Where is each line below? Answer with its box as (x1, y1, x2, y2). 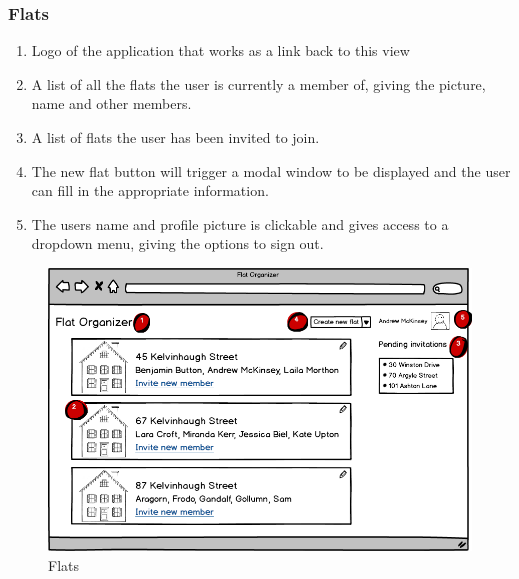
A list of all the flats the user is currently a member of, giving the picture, (31, 73, 486, 94)
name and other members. (31, 93, 192, 114)
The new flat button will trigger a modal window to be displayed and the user (31, 160, 511, 181)
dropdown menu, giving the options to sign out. (31, 233, 324, 254)
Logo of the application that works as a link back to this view (31, 40, 410, 61)
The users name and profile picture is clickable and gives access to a (31, 213, 449, 234)
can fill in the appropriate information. (31, 180, 269, 201)
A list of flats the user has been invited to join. (31, 127, 320, 147)
